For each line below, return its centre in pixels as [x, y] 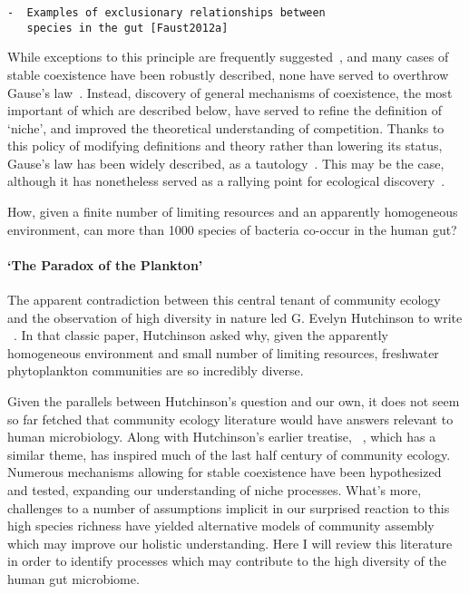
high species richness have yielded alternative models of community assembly [221, 526]
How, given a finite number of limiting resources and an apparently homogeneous [233, 212]
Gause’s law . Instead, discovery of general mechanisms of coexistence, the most [230, 92]
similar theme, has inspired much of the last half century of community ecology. [229, 454]
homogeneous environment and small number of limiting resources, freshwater [223, 352]
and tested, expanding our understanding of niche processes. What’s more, [215, 489]
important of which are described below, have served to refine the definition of [225, 110]
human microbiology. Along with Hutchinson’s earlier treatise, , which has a [222, 437]
